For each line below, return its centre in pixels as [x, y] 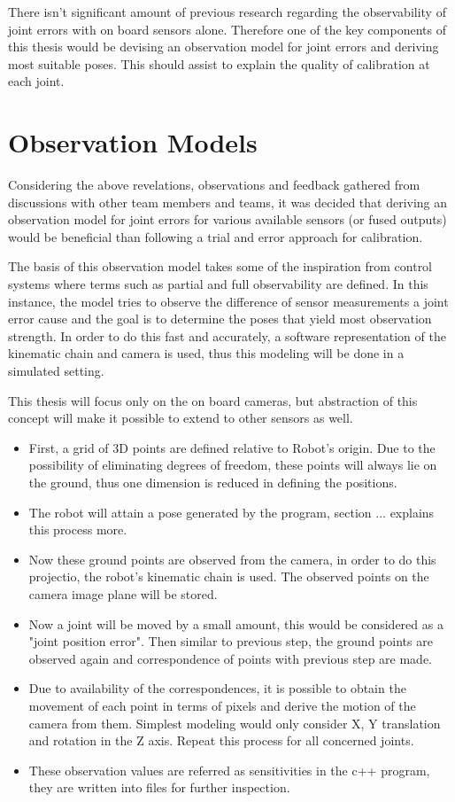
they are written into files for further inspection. [159, 787]
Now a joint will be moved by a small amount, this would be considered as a [236, 623]
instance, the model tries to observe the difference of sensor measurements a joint [228, 301]
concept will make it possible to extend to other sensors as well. [181, 418]
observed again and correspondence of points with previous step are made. [230, 658]
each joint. [36, 81]
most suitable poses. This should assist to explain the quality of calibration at [219, 63]
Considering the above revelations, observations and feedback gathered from [214, 185]
